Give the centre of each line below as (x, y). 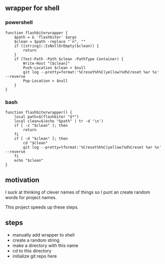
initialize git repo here (35, 256)
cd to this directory (32, 251)
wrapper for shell (32, 8)
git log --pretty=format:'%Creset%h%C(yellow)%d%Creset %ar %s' (91, 72)
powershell (19, 22)
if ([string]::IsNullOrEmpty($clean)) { (57, 46)
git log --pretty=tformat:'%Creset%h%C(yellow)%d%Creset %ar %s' (92, 147)
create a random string (36, 240)
